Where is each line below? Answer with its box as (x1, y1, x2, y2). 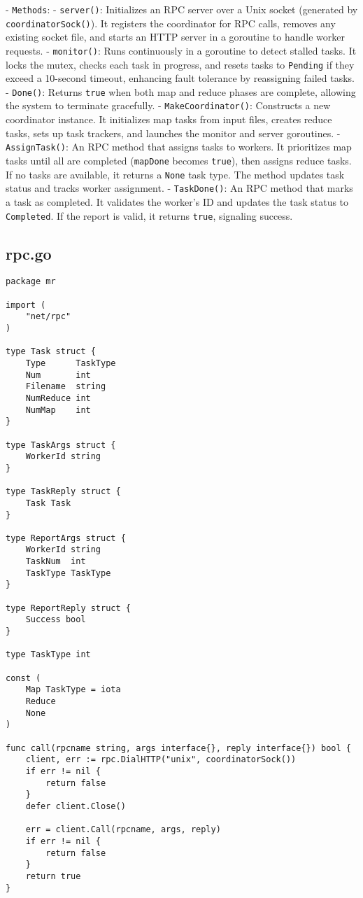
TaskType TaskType (25, 568, 111, 578)
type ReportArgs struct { (6, 533, 126, 543)
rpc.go (6, 242, 52, 264)
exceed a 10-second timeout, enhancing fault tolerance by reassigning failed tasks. (6, 71, 355, 85)
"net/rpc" (25, 311, 71, 322)
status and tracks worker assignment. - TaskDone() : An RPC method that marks (6, 181, 353, 195)
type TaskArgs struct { (6, 440, 116, 450)
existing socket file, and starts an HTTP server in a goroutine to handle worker (6, 29, 345, 44)
